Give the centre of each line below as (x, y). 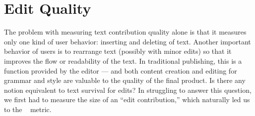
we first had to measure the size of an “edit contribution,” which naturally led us (127, 99)
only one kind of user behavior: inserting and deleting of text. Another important (127, 41)
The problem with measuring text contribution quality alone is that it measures (125, 32)
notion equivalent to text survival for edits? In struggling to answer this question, (128, 90)
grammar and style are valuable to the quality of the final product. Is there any (125, 80)
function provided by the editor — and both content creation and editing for (121, 70)
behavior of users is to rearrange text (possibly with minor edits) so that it (118, 51)
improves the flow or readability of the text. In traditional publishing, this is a (123, 60)
